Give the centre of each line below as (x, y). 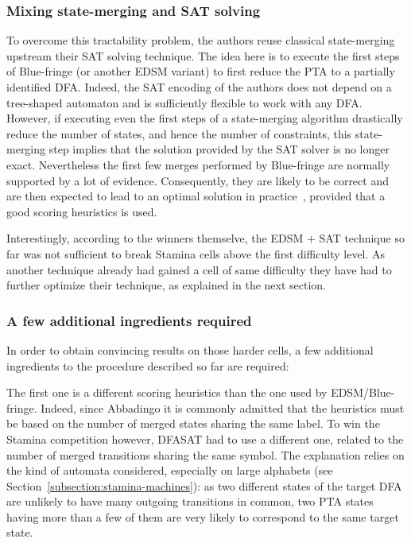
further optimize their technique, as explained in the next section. (167, 285)
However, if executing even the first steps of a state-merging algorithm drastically (205, 118)
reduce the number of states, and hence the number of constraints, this (179, 133)
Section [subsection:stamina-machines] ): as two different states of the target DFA (204, 485)
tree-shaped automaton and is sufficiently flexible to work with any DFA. (184, 102)
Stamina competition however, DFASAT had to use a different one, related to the (205, 438)
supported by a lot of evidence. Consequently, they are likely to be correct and (198, 180)
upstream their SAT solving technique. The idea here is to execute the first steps (203, 55)
